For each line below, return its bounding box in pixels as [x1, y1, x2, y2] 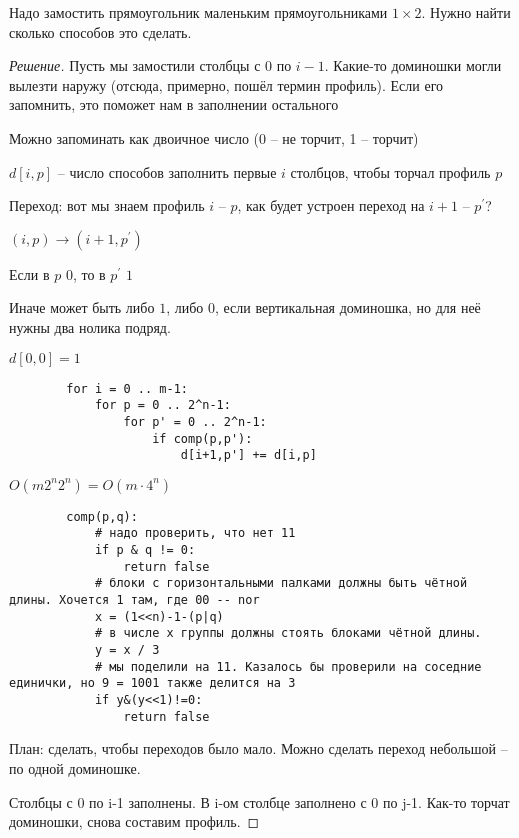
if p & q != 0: [94, 543, 196, 558]
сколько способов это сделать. [9, 21, 192, 42]
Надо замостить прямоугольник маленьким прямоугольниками [9, 2, 388, 22]
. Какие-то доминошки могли [324, 55, 502, 76]
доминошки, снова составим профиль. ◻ [9, 811, 260, 832]
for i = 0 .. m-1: [66, 381, 188, 396]
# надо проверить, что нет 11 [94, 526, 296, 541]
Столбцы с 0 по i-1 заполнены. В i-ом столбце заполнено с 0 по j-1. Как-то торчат [9, 791, 510, 812]
